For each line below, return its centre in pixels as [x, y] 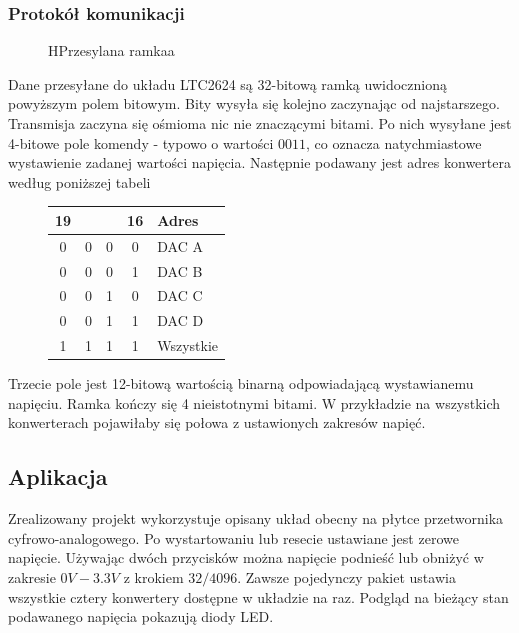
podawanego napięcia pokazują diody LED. [141, 616]
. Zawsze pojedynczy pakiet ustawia [346, 576]
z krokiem [153, 576]
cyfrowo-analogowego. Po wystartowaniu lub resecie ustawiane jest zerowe [233, 537]
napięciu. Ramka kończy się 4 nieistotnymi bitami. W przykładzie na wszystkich [254, 402]
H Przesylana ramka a [111, 50]
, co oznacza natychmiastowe [393, 142]
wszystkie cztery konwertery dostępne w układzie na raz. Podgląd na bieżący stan [258, 596]
